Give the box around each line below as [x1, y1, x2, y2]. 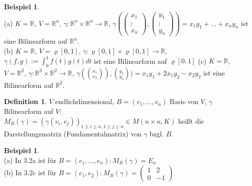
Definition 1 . [4, 96, 47, 106]
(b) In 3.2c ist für [4, 167, 56, 178]
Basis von [169, 96, 198, 106]
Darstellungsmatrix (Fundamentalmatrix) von [4, 129, 141, 139]
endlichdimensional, [55, 96, 114, 106]
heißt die [178, 115, 204, 126]
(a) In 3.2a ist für [4, 155, 56, 165]
